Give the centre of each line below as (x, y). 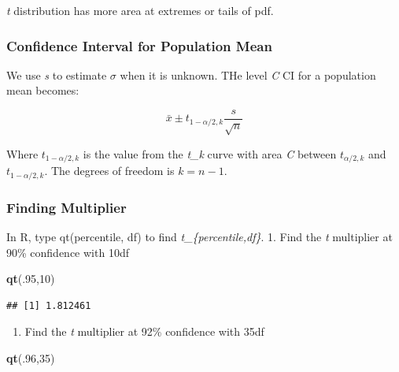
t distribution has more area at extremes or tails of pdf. (140, 10)
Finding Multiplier (66, 207)
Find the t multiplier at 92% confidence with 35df (144, 331)
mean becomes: (43, 90)
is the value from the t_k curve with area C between (210, 153)
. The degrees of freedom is (109, 171)
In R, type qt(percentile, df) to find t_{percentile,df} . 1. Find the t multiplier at (199, 236)
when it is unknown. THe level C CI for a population (248, 74)
